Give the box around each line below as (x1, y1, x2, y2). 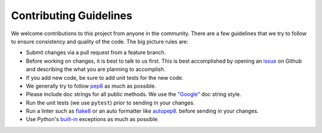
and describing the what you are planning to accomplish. (26, 66, 166, 73)
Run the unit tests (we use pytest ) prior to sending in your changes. (26, 99, 195, 106)
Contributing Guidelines (11, 9, 132, 22)
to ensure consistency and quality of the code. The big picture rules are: (11, 38, 189, 45)
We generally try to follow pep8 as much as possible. (26, 82, 156, 89)
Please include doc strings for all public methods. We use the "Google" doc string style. (26, 91, 241, 98)
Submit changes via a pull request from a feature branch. (26, 49, 166, 56)
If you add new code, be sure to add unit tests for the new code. (26, 74, 184, 81)
